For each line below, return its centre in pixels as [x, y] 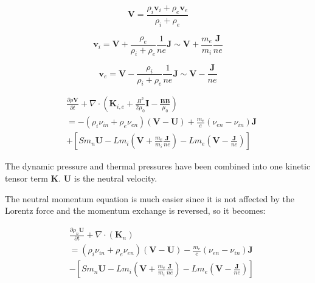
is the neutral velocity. [116, 178]
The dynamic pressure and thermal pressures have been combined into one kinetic [158, 166]
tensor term [26, 178]
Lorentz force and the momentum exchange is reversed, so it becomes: [135, 210]
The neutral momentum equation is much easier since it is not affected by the [150, 198]
